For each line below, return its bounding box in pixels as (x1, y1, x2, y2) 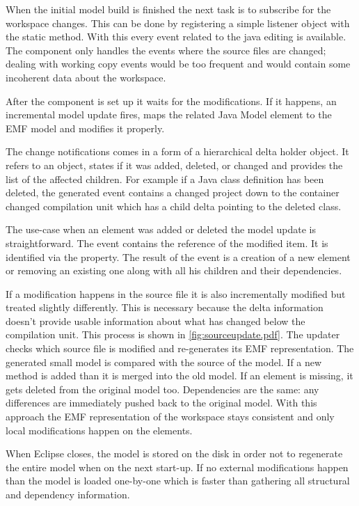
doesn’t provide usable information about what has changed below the (6, 313, 305, 328)
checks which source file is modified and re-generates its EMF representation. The (6, 341, 354, 356)
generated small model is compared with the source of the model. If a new (6, 354, 322, 369)
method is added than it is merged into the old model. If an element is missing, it (6, 368, 353, 383)
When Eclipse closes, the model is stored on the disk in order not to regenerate (6, 446, 343, 461)
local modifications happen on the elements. (6, 422, 193, 437)
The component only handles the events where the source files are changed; (6, 42, 326, 57)
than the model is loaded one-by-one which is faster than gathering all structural (6, 473, 350, 488)
